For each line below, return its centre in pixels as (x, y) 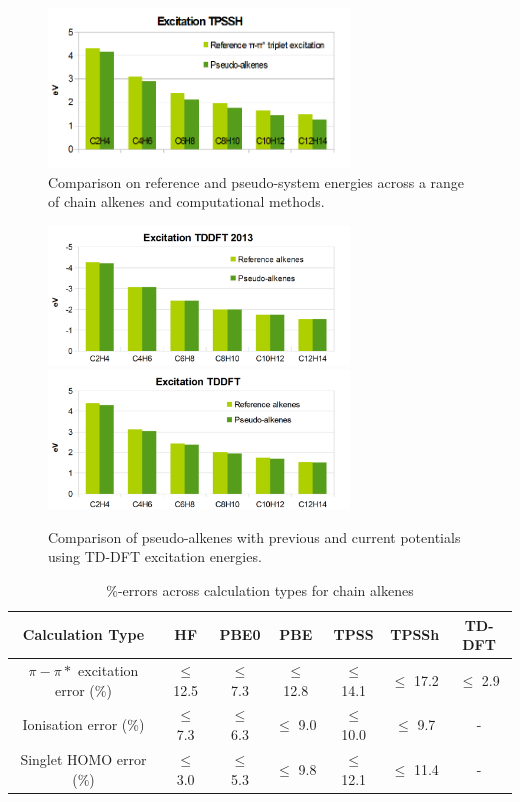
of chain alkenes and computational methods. (186, 201)
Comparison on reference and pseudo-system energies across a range (256, 181)
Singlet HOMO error (83, 758)
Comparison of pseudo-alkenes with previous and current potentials (254, 536)
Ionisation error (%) (83, 724)
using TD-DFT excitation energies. (155, 556)
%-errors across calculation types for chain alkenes (260, 590)
